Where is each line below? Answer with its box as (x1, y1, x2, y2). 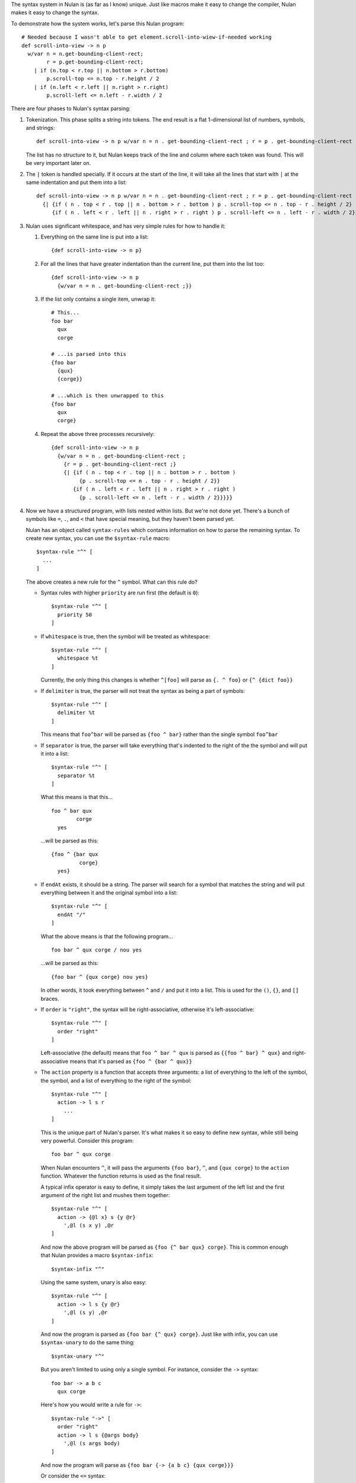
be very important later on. (26, 160, 91, 167)
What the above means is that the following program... (40, 933, 173, 940)
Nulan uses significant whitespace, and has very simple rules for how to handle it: (26, 222, 225, 230)
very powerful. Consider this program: (40, 1137, 134, 1144)
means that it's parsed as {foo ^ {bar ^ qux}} (69, 1058, 192, 1065)
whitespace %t (57, 655, 98, 661)
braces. (40, 995, 59, 1002)
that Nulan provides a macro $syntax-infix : (40, 1252, 154, 1259)
